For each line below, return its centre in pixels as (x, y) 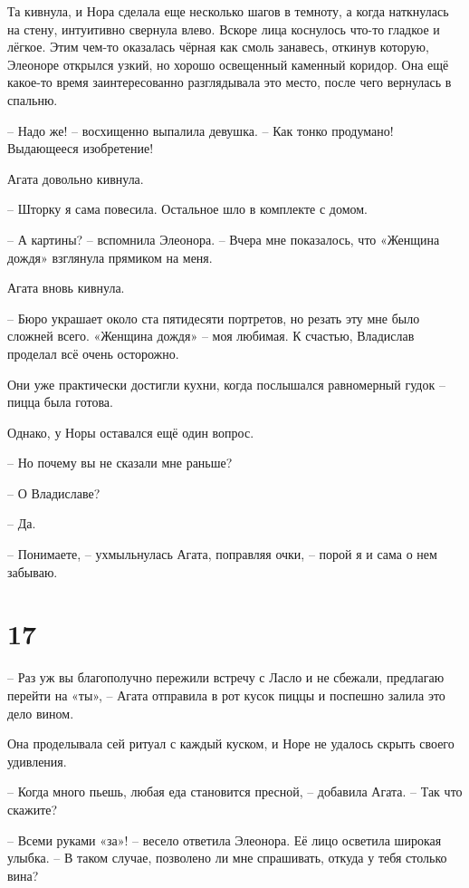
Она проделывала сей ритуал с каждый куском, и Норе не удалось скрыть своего (231, 743)
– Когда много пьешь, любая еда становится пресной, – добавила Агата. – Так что (235, 791)
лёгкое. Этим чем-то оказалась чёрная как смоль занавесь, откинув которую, (218, 47)
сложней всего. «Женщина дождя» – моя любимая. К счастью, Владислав (211, 336)
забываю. (33, 571)
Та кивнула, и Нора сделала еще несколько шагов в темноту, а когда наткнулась (228, 11)
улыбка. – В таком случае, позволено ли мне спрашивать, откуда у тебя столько (227, 858)
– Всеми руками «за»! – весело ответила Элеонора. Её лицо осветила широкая (225, 840)
